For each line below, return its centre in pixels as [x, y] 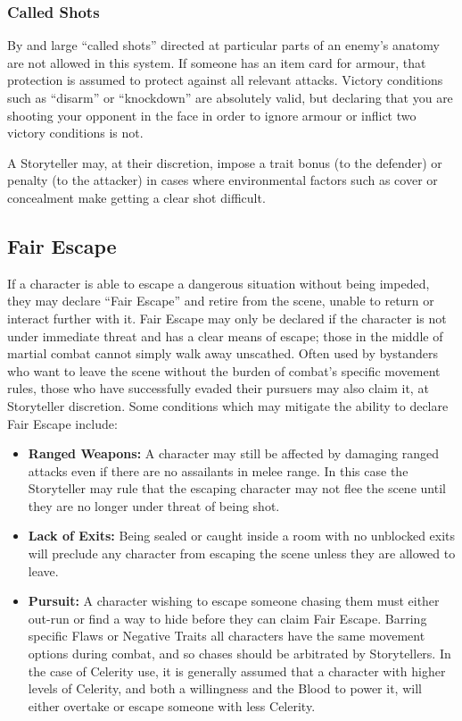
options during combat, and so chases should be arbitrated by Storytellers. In [239, 654]
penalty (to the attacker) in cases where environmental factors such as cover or [223, 180]
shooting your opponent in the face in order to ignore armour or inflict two [212, 115]
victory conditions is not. [75, 133]
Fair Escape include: [62, 423]
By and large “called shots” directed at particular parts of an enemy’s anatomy [223, 45]
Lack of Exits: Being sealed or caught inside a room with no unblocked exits [242, 536]
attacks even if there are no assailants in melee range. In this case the [218, 470]
